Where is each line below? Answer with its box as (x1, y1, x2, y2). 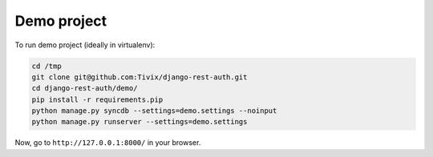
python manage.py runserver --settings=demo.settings (31, 117, 248, 127)
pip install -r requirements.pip (31, 95, 164, 104)
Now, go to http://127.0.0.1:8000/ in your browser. (14, 138, 201, 147)
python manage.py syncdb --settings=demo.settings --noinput (31, 107, 277, 115)
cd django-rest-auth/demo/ (31, 84, 138, 93)
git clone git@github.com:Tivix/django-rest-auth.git (31, 72, 248, 82)
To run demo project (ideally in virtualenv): (14, 40, 156, 50)
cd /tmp (31, 61, 62, 70)
